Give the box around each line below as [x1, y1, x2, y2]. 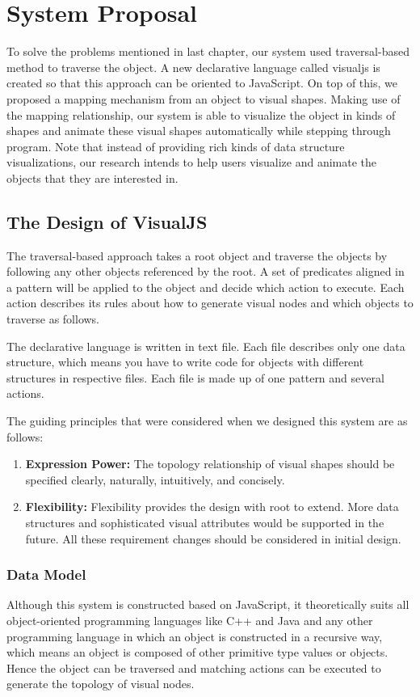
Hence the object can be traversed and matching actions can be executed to [6, 659, 381, 676]
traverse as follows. [6, 310, 100, 327]
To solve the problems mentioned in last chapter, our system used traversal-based [6, 43, 409, 60]
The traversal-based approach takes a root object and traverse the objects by [6, 247, 388, 264]
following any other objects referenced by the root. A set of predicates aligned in [6, 263, 405, 280]
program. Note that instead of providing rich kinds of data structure [6, 137, 345, 154]
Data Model [6, 564, 86, 585]
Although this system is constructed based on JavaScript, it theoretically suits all [6, 596, 409, 613]
